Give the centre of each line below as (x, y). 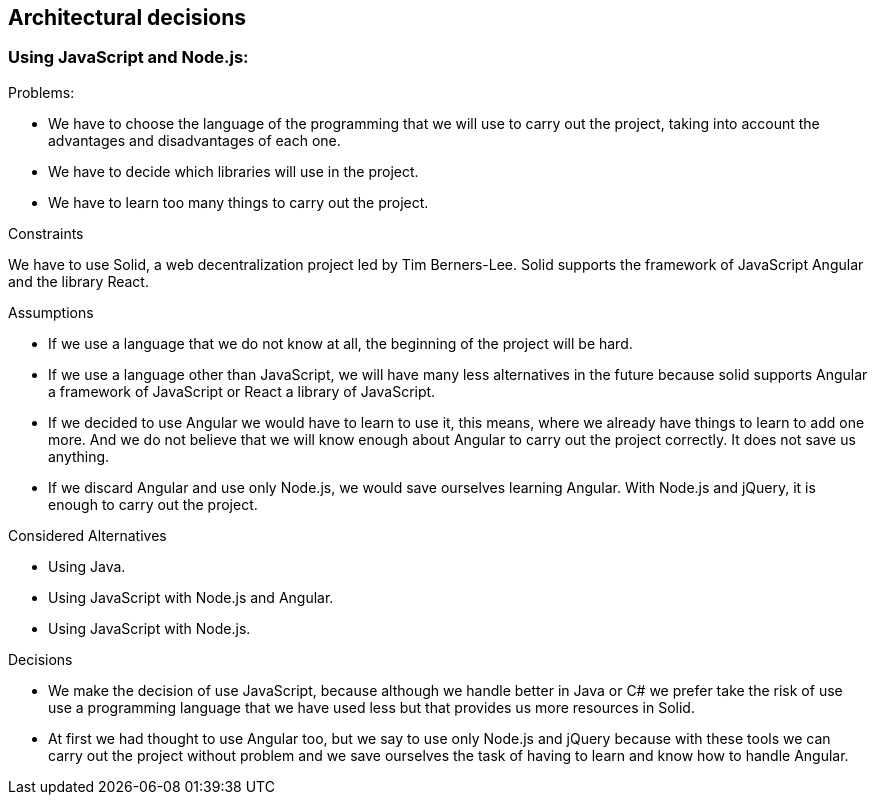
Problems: (41, 92)
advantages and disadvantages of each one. (194, 140)
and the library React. (78, 281)
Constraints (46, 233)
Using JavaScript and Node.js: (128, 57)
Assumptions (51, 312)
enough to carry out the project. (153, 504)
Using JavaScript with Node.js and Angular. (191, 597)
